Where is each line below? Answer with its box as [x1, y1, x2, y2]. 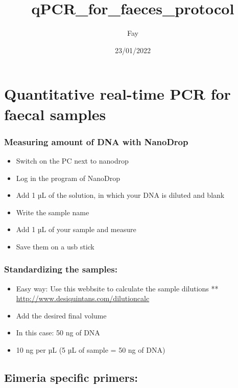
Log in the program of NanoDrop [16, 172, 120, 183]
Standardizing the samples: [4, 263, 117, 276]
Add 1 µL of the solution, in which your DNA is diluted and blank [16, 190, 225, 200]
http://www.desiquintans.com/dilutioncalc [16, 293, 150, 304]
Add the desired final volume [16, 310, 107, 321]
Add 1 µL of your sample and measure [16, 224, 136, 235]
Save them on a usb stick [16, 241, 94, 252]
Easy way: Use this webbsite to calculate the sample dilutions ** [16, 283, 219, 293]
